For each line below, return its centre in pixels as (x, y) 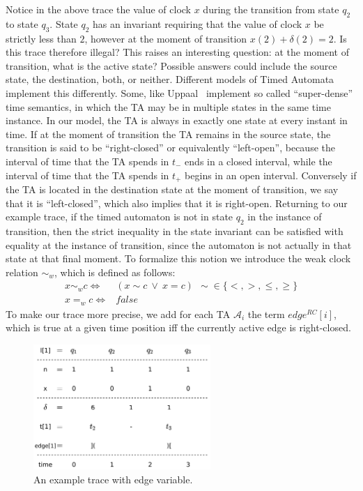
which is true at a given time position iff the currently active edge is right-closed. (178, 327)
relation (22, 272)
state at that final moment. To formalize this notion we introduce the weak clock (178, 258)
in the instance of (285, 217)
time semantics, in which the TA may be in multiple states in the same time (168, 106)
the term (266, 314)
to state (22, 23)
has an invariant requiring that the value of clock (198, 23)
